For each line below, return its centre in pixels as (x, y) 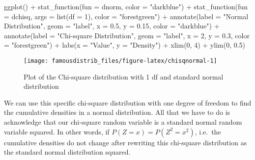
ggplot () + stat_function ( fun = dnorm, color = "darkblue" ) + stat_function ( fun (126, 6)
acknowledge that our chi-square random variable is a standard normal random (123, 122)
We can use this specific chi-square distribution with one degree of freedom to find (128, 102)
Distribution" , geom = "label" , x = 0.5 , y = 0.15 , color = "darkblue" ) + (112, 26)
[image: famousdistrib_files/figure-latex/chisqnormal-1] (120, 61)
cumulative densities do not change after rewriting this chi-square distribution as (126, 142)
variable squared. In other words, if (57, 131)
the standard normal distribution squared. (67, 152)
